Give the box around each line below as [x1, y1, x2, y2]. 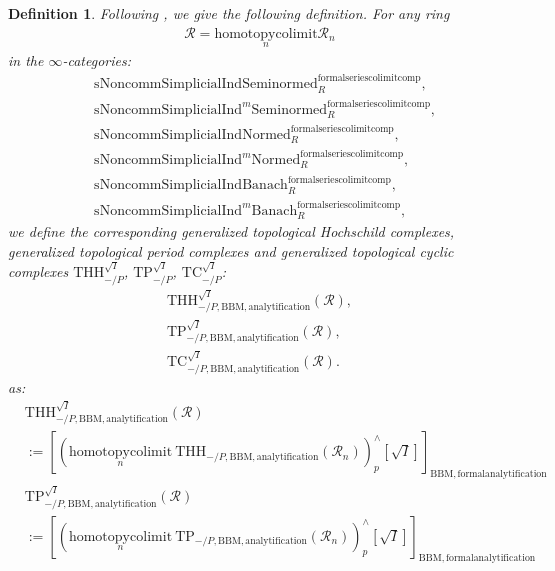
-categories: [62, 49, 131, 70]
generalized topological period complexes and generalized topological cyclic [8, 240, 454, 261]
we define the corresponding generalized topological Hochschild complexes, [8, 221, 455, 242]
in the [8, 49, 44, 70]
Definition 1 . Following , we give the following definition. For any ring [8, 3, 450, 23]
